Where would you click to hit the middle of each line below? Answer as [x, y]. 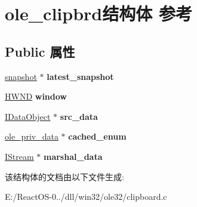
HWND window [36, 96]
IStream [19, 156]
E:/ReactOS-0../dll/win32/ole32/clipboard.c [86, 197]
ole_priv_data [32, 136]
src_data [79, 116]
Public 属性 [40, 51]
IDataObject [28, 116]
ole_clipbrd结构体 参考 [98, 13]
